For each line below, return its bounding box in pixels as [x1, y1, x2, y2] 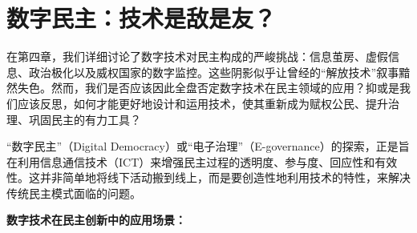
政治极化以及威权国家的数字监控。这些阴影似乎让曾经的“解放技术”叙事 [28, 63, 399, 80]
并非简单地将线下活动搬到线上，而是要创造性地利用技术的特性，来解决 [39, 169, 411, 186]
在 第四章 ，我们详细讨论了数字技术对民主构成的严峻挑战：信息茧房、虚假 [6, 48, 388, 65]
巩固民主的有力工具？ [28, 110, 141, 127]
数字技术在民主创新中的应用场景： [6, 211, 186, 228]
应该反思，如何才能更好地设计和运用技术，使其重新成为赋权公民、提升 [17, 94, 388, 111]
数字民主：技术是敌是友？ [6, 2, 277, 34]
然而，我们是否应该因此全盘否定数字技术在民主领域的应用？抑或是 [51, 79, 399, 96]
